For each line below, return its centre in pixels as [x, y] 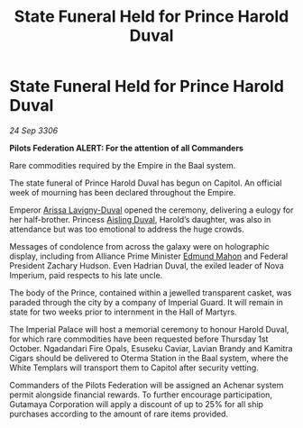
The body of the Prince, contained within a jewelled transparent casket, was [151, 292]
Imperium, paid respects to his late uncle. [86, 275]
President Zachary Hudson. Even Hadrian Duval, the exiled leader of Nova [147, 265]
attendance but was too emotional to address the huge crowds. [127, 229]
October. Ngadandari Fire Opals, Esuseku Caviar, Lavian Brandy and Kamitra [151, 348]
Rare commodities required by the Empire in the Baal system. [123, 165]
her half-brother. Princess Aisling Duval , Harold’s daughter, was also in [140, 219]
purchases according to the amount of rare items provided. [119, 414]
